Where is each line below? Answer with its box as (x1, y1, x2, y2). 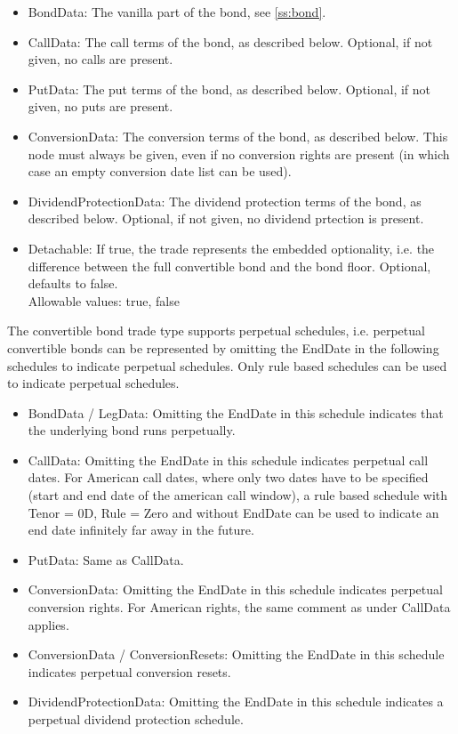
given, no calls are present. (28, 50, 173, 69)
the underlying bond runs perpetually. (28, 421, 236, 440)
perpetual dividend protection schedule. (28, 710, 244, 728)
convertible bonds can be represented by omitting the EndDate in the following (7, 338, 439, 357)
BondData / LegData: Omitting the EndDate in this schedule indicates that (28, 403, 444, 422)
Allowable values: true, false (28, 291, 180, 310)
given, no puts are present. (28, 97, 173, 116)
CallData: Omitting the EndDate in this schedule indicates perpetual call (28, 450, 429, 469)
